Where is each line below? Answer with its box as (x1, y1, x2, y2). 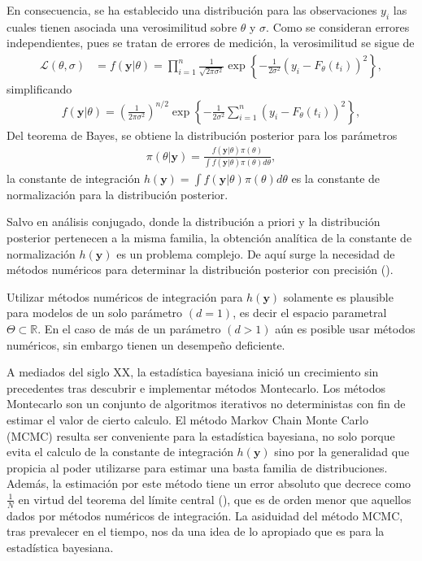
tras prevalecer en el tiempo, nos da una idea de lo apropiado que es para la (7, 523, 385, 540)
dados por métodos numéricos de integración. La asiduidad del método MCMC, (7, 507, 403, 524)
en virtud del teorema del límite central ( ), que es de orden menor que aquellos (18, 490, 411, 507)
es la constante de (291, 169, 381, 186)
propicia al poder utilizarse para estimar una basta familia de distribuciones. (7, 459, 388, 476)
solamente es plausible (283, 288, 394, 305)
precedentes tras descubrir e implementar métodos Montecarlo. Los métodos (7, 379, 385, 396)
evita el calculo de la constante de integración (7, 443, 233, 460)
